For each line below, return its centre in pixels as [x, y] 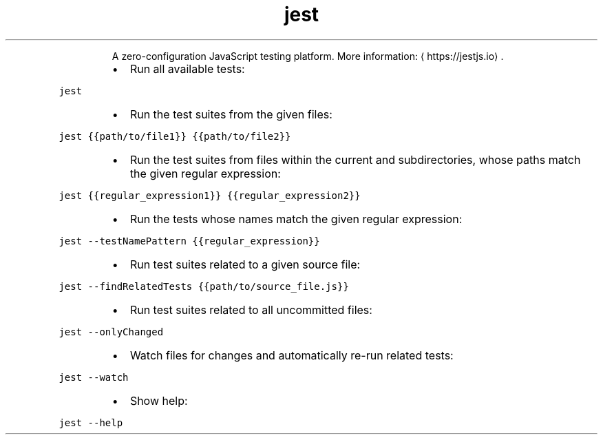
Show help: [159, 400]
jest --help [91, 422]
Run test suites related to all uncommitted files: [251, 310]
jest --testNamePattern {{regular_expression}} [189, 241]
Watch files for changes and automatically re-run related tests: [292, 355]
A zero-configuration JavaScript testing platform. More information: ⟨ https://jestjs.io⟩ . [308, 56]
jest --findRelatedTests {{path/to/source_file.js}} [204, 286]
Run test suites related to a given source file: [245, 264]
